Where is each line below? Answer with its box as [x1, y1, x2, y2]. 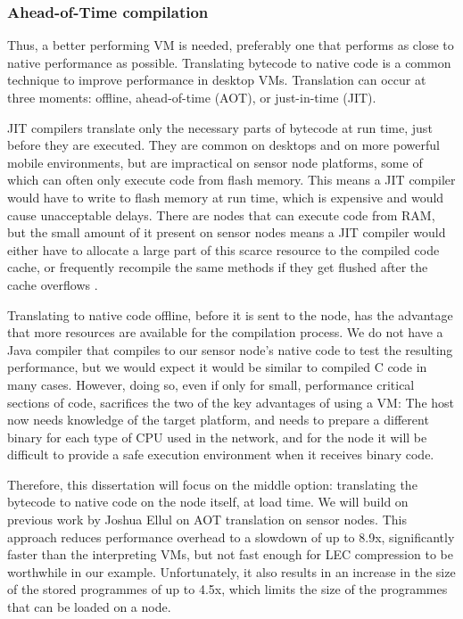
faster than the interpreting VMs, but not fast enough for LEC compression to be [7, 545, 453, 564]
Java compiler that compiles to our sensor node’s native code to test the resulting [7, 340, 453, 359]
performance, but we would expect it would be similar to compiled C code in [7, 358, 427, 376]
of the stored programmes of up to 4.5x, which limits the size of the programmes [7, 580, 448, 598]
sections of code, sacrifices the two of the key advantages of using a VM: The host [7, 392, 455, 411]
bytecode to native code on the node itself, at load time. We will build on [7, 492, 409, 511]
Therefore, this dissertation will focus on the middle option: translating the [7, 475, 418, 493]
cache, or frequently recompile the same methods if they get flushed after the [7, 258, 428, 276]
